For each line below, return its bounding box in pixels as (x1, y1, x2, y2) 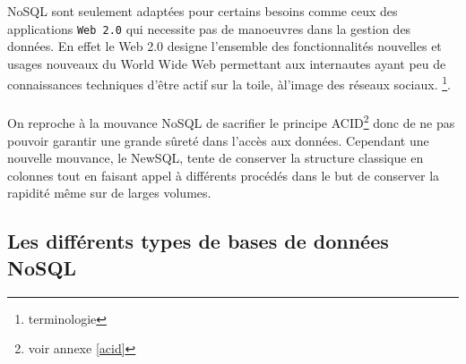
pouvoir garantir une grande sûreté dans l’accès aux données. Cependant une (7, 131, 429, 149)
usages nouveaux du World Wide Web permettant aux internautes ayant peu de (7, 54, 446, 72)
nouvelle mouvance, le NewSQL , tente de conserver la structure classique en (7, 148, 424, 167)
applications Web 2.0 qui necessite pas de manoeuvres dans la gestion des (7, 19, 411, 38)
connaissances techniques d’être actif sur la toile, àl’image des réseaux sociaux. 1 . (7, 72, 451, 94)
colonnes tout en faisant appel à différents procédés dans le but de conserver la (7, 165, 440, 184)
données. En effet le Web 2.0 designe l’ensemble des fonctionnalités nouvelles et (7, 37, 442, 55)
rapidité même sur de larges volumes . (7, 183, 211, 202)
